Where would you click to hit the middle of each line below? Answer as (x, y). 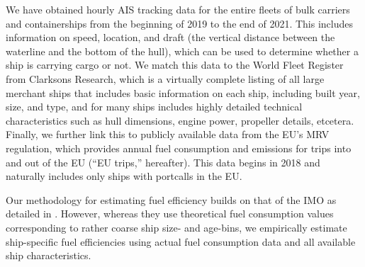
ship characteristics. (49, 255)
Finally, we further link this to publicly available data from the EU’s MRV (168, 134)
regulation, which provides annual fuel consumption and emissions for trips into (179, 148)
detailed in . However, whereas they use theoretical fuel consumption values (170, 214)
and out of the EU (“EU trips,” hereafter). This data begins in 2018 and (163, 162)
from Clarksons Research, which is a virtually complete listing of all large (165, 78)
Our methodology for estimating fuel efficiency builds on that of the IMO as (171, 199)
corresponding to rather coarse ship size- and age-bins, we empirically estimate (176, 227)
